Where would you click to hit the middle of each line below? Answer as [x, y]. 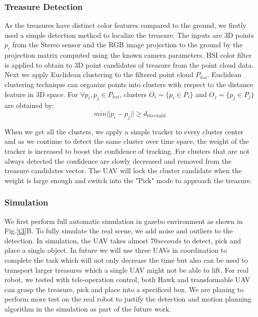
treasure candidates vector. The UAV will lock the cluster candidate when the [123, 170]
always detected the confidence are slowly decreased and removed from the [118, 160]
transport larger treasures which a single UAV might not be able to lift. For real [127, 269]
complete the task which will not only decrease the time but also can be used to [126, 260]
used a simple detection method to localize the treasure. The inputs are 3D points [129, 35]
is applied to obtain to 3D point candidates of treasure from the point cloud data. [129, 64]
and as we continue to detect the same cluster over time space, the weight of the [127, 141]
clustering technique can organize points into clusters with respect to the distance [129, 84]
